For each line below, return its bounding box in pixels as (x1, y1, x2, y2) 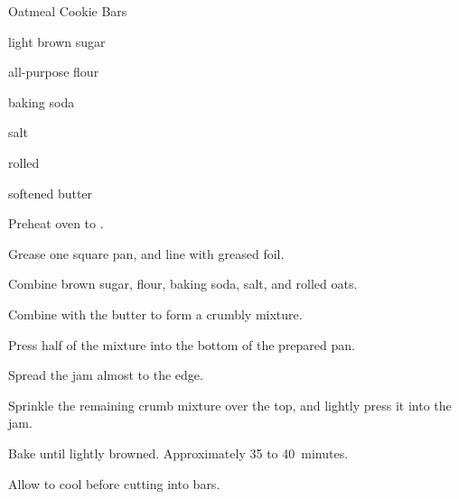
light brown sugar (8, 32, 106, 51)
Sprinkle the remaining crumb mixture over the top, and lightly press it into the (8, 395, 452, 414)
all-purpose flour (8, 62, 99, 81)
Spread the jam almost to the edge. (8, 365, 203, 384)
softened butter (8, 183, 93, 202)
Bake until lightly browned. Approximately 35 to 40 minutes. (8, 443, 349, 462)
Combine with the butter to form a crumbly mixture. (8, 304, 303, 323)
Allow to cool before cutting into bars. (8, 474, 220, 493)
